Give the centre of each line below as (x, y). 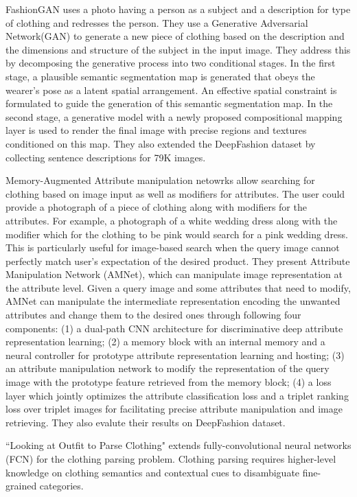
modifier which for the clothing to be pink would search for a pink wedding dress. (177, 234)
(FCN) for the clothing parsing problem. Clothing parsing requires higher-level (171, 459)
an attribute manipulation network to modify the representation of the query (168, 368)
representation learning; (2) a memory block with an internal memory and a (165, 342)
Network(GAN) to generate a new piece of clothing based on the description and (175, 36)
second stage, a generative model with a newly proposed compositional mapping (174, 116)
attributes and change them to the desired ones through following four (153, 315)
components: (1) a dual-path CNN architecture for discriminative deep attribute (174, 328)
